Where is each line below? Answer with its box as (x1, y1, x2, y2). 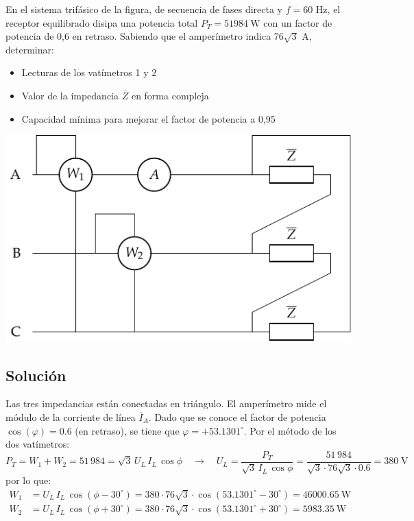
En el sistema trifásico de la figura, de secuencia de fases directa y (5, 2, 282, 16)
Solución (5, 364, 66, 385)
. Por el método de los (243, 423, 337, 437)
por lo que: (5, 473, 51, 487)
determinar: (5, 42, 54, 56)
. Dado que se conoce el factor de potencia (148, 409, 326, 424)
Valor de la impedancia (21, 88, 119, 102)
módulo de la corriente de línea (5, 409, 136, 424)
